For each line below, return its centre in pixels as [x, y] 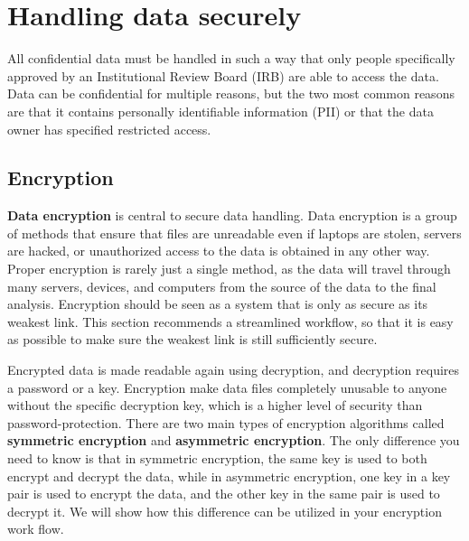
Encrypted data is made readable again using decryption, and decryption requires [234, 370]
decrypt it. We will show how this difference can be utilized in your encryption [225, 511]
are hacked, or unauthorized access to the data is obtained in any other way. [219, 251]
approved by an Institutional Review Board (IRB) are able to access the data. [223, 75]
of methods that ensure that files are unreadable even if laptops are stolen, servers [234, 233]
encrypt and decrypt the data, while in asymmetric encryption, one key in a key [229, 476]
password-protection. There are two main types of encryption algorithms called [226, 422]
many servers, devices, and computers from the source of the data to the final [222, 286]
